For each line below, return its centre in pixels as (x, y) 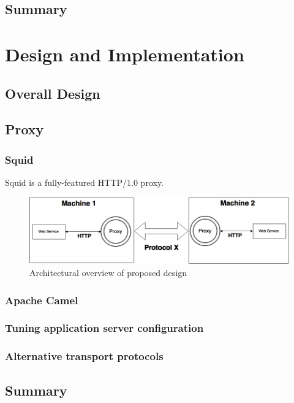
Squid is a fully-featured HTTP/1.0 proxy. (85, 182)
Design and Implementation (125, 54)
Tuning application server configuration (104, 328)
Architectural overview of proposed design (108, 273)
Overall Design (53, 93)
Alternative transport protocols (84, 356)
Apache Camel (42, 300)
